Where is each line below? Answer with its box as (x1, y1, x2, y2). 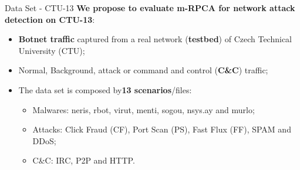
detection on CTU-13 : (5, 13, 95, 25)
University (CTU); (18, 44, 85, 56)
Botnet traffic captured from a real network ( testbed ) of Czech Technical (18, 33, 292, 45)
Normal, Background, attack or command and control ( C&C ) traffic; (18, 64, 268, 76)
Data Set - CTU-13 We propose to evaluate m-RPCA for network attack (5, 2, 295, 13)
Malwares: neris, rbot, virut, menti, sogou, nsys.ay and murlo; (32, 103, 255, 115)
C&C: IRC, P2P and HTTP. (32, 154, 135, 166)
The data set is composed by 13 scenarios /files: (18, 83, 192, 96)
